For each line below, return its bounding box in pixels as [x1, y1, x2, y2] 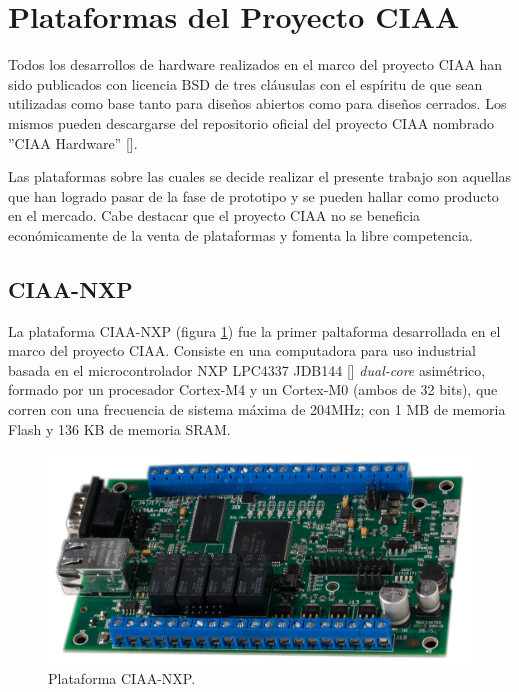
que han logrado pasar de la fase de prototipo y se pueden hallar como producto [8, 185, 499, 206]
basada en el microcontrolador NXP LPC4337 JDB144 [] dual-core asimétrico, [8, 359, 486, 380]
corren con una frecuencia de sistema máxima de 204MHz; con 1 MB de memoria [8, 399, 506, 420]
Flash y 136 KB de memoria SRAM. [8, 418, 231, 439]
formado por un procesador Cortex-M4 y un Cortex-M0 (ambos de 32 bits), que [8, 379, 498, 400]
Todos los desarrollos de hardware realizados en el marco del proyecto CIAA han [8, 54, 503, 75]
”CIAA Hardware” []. [8, 132, 138, 153]
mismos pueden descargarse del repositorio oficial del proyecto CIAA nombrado [8, 112, 494, 133]
